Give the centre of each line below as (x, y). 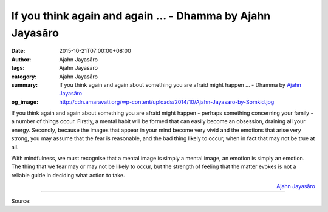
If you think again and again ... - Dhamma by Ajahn (141, 16)
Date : (18, 51)
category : (24, 77)
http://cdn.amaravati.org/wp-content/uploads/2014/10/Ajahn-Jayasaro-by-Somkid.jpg (167, 102)
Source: (21, 201)
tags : (18, 68)
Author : (21, 59)
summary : (25, 84)
